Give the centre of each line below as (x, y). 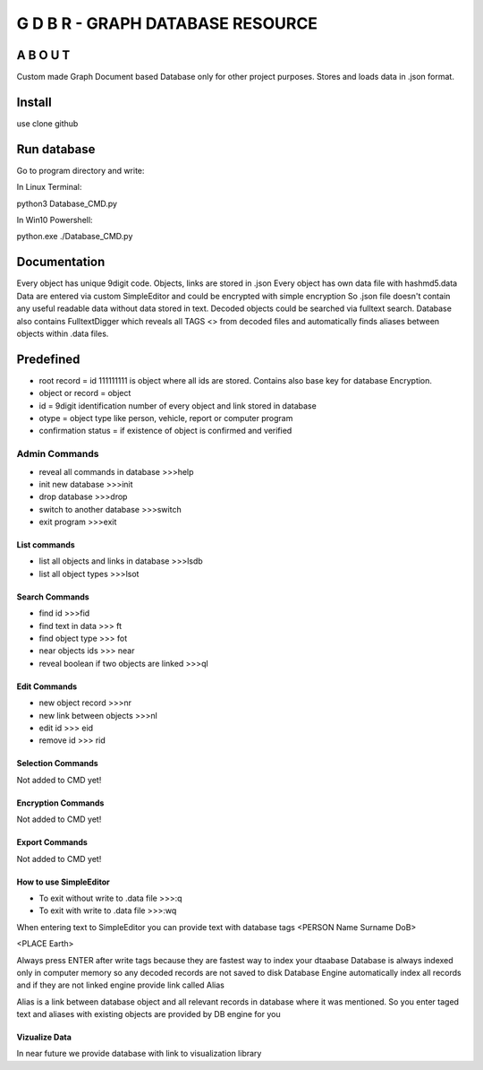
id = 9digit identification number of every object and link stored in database (178, 406)
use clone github (47, 123)
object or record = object (85, 393)
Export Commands (52, 842)
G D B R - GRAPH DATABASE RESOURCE (167, 23)
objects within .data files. (63, 333)
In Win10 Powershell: (55, 220)
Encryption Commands (60, 803)
